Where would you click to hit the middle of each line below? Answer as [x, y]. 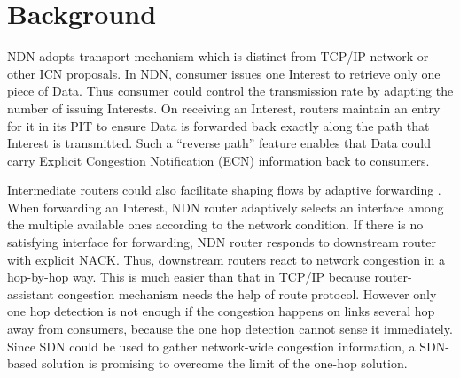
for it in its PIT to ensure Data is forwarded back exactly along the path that [218, 125]
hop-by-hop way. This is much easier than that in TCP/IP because [189, 277]
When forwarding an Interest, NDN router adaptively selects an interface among [226, 207]
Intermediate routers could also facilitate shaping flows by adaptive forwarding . [224, 190]
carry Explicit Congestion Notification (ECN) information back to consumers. [218, 160]
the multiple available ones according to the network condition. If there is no [215, 224]
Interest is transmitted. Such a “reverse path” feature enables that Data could [219, 143]
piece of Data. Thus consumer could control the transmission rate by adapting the [230, 91]
